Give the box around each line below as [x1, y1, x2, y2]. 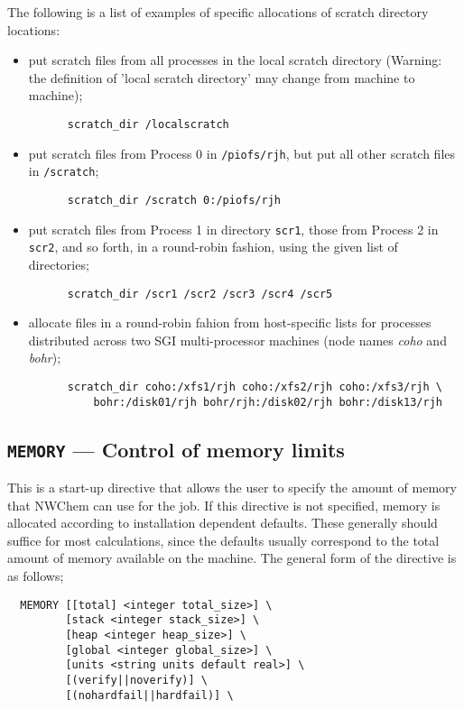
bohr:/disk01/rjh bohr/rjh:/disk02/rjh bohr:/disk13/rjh [93, 395, 442, 409]
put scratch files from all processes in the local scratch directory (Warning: [28, 51, 442, 69]
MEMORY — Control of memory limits [7, 435, 345, 463]
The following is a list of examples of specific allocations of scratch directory [7, 3, 429, 21]
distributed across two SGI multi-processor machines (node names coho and [28, 330, 447, 349]
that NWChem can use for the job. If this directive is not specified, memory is [7, 495, 441, 514]
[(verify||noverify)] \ [65, 673, 208, 686]
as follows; [7, 566, 64, 585]
